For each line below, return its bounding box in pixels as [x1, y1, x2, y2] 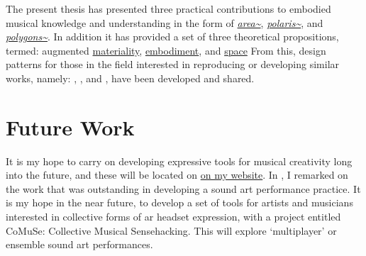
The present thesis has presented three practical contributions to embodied [6, 1, 331, 16]
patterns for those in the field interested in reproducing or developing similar [6, 57, 340, 72]
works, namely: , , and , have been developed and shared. [6, 70, 255, 85]
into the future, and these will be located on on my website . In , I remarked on [6, 167, 348, 182]
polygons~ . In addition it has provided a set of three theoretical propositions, [6, 29, 339, 44]
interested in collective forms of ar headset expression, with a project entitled [6, 209, 341, 224]
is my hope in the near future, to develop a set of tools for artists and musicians [6, 195, 353, 210]
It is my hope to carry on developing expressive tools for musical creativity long [6, 153, 353, 168]
